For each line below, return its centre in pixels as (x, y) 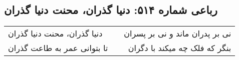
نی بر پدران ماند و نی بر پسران (178, 33)
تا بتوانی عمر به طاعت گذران (58, 48)
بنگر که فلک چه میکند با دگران (180, 48)
